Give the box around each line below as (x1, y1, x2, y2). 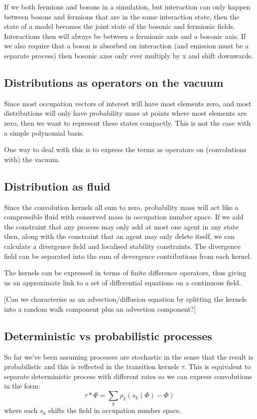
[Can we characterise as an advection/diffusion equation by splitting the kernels (4, 294, 247, 304)
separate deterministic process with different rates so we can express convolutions (4, 371, 252, 381)
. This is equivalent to (184, 361, 251, 372)
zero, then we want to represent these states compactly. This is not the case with (4, 117, 251, 128)
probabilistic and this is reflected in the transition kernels (4, 361, 179, 372)
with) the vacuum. (4, 154, 60, 164)
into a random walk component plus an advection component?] (4, 303, 196, 314)
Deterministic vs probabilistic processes (4, 328, 212, 343)
